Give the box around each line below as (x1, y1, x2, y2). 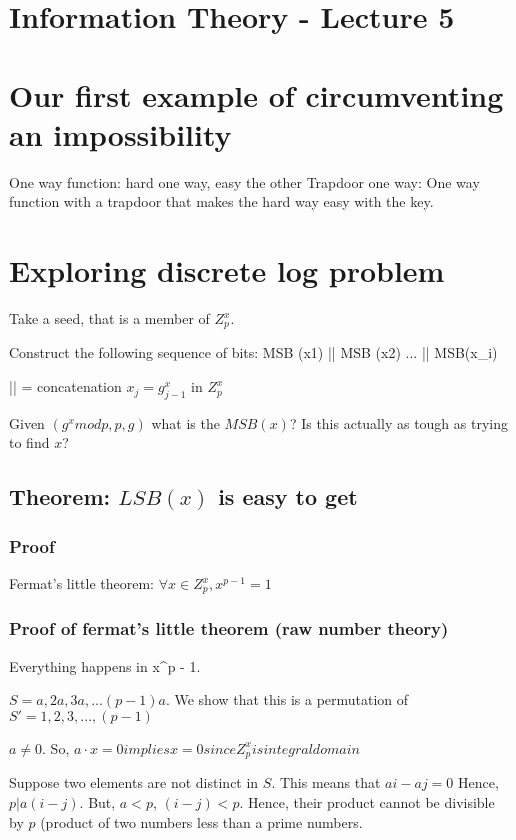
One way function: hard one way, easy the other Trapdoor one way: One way (9, 171, 480, 192)
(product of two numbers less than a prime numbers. (40, 811, 363, 832)
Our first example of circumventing (9, 74, 504, 115)
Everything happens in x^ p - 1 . (9, 655, 201, 676)
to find (9, 432, 50, 453)
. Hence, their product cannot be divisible (239, 791, 495, 812)
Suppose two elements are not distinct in (9, 772, 259, 793)
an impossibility (9, 113, 232, 154)
